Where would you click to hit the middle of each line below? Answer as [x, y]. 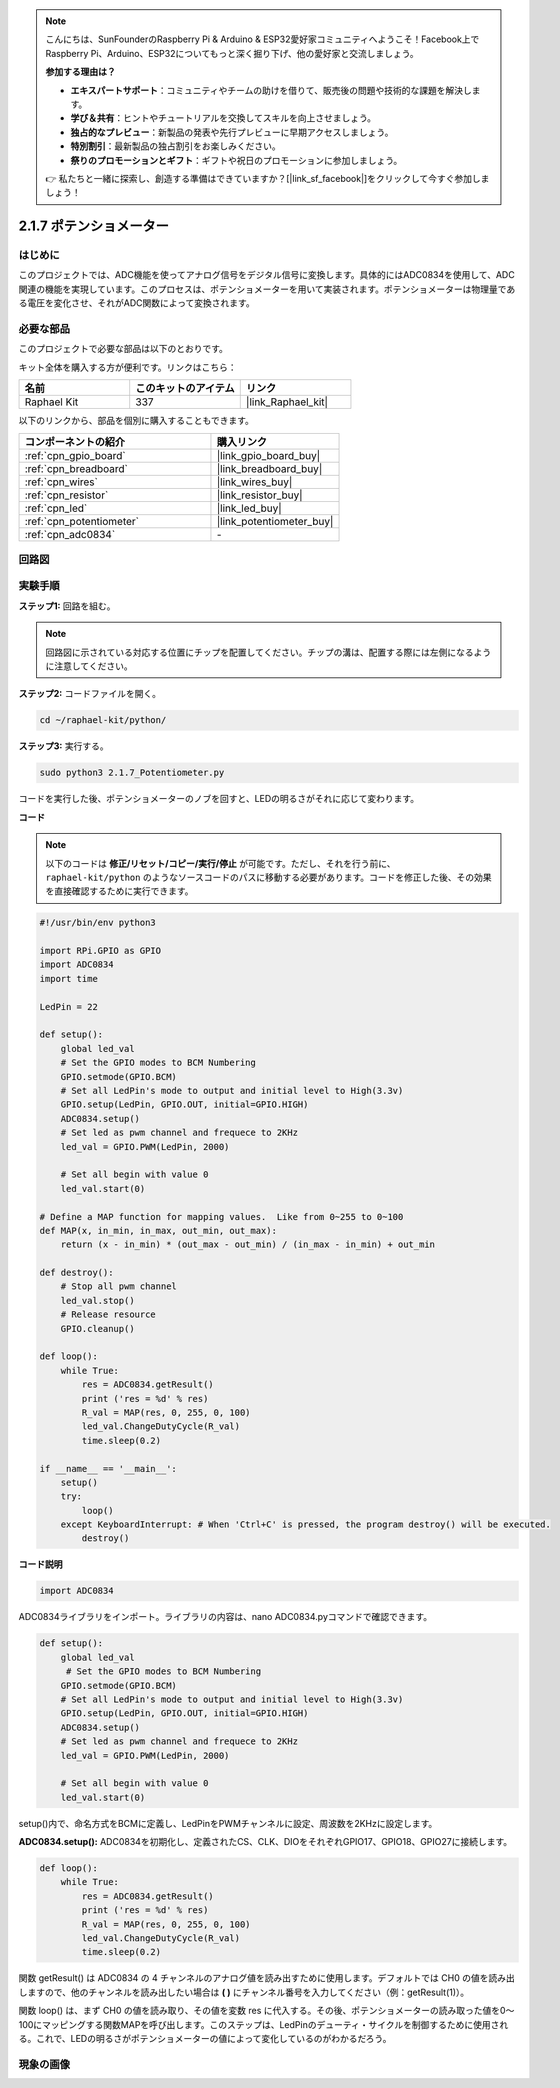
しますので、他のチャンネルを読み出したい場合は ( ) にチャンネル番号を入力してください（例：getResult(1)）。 [244, 1992]
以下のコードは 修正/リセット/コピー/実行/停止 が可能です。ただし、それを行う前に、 [220, 863]
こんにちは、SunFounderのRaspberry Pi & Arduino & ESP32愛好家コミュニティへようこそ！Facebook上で [262, 39]
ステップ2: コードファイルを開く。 [90, 694]
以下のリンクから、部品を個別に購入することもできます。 [136, 421]
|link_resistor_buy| [260, 495]
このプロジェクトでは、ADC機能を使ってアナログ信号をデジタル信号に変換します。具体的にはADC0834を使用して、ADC [266, 275]
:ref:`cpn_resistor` [66, 495]
